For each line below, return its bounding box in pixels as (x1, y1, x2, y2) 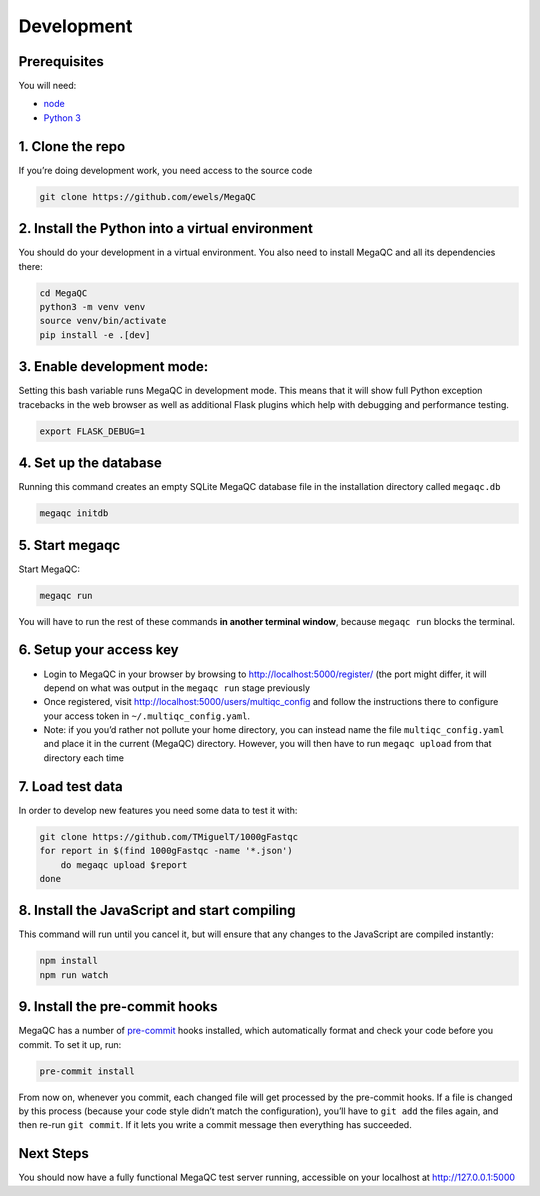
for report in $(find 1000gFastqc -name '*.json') (39, 845, 294, 857)
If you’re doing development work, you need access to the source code (18, 164, 313, 176)
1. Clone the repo (18, 138, 126, 155)
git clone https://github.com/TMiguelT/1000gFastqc (39, 831, 299, 842)
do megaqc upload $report (60, 859, 188, 870)
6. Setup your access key (18, 641, 179, 659)
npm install (39, 955, 99, 967)
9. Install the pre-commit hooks (18, 998, 219, 1015)
